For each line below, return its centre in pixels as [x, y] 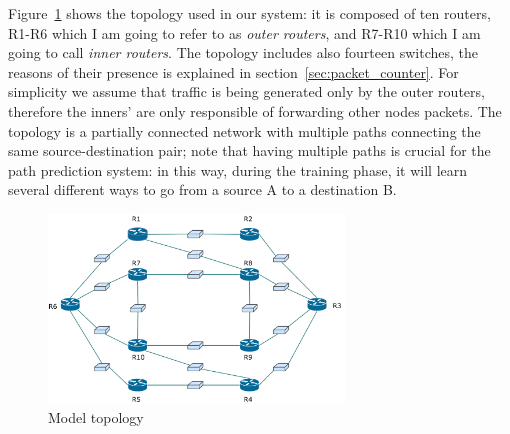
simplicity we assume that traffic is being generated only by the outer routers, [246, 91]
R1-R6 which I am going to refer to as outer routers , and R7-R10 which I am [244, 32]
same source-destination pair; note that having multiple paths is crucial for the [249, 150]
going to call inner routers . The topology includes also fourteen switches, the [243, 52]
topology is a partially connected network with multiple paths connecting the [244, 130]
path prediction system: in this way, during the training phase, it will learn [238, 169]
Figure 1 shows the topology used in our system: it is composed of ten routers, [249, 13]
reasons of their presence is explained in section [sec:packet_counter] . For [233, 71]
